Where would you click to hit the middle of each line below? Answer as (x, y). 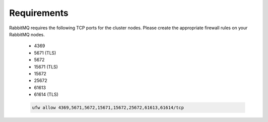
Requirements (39, 13)
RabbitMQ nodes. (27, 34)
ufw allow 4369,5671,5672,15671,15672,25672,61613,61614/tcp (108, 108)
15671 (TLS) (46, 66)
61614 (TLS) (46, 95)
